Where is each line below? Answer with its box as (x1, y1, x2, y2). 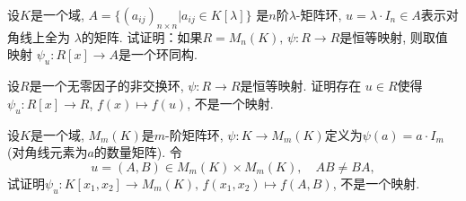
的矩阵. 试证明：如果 (81, 27, 203, 46)
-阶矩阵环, (165, 125, 224, 144)
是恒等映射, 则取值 (339, 27, 448, 46)
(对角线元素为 (7, 143, 88, 162)
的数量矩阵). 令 (93, 143, 182, 162)
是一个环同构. (118, 45, 198, 64)
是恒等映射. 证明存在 (240, 76, 362, 95)
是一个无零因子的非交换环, (29, 76, 184, 95)
